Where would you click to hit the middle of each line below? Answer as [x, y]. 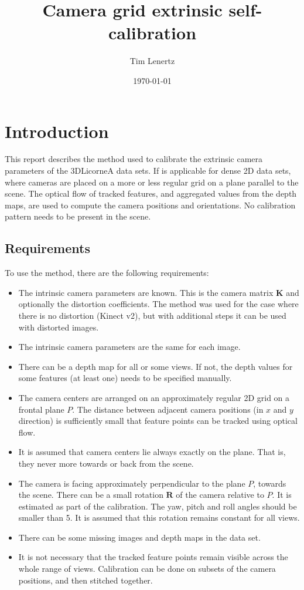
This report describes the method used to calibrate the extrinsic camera [134, 159]
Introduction [57, 131]
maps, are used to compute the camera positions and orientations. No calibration [150, 205]
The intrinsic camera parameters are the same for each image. [129, 347]
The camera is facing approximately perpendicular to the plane [132, 483]
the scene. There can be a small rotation [91, 495]
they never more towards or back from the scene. [106, 463]
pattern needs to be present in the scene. [78, 216]
